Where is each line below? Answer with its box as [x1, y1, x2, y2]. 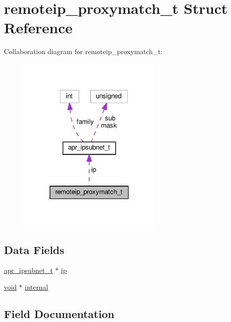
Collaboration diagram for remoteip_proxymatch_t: [4, 46, 163, 57]
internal [25, 282, 48, 292]
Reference [4, 17, 73, 38]
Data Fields [4, 242, 65, 257]
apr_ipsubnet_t [4, 265, 53, 275]
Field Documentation [4, 306, 115, 321]
